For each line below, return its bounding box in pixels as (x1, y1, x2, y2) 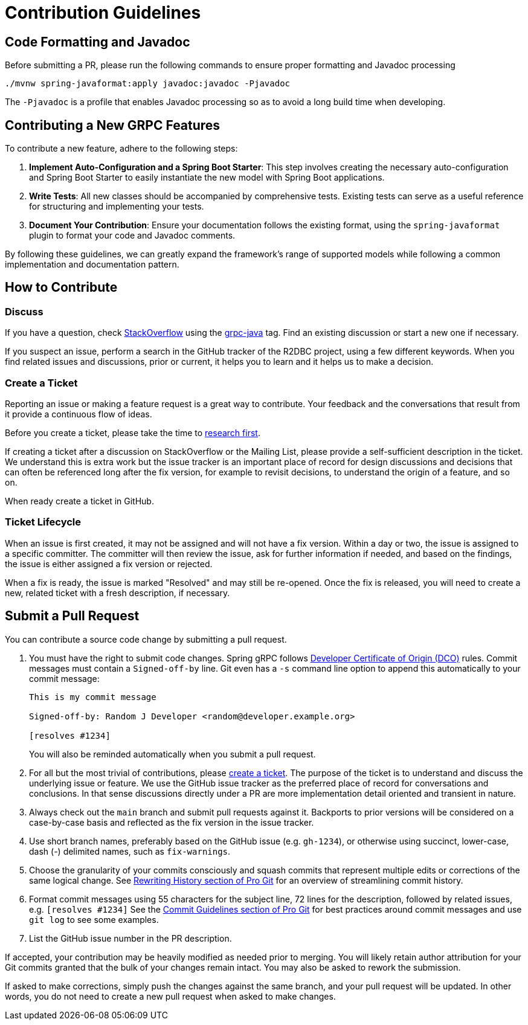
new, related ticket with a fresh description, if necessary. (5, 587, 230, 598)
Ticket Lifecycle (5, 516, 81, 529)
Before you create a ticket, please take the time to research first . (5, 427, 260, 438)
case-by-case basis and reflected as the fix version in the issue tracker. (29, 817, 314, 827)
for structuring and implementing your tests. (29, 201, 204, 212)
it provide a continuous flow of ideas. (5, 408, 152, 419)
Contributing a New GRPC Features (5, 117, 221, 133)
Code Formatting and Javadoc (5, 34, 190, 50)
